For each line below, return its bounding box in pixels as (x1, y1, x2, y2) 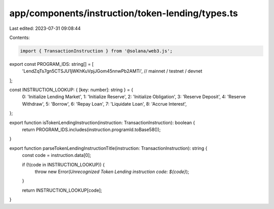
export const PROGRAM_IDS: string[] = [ (9, 61, 94, 67)
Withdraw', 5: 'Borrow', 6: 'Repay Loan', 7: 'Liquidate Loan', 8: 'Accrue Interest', (22, 101, 187, 107)
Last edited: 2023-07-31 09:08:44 (9, 25, 81, 31)
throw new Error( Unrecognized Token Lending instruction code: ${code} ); (35, 169, 190, 175)
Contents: (9, 34, 30, 40)
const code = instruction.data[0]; (22, 152, 91, 158)
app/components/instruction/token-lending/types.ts (9, 8, 238, 19)
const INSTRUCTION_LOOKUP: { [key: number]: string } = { (9, 87, 133, 93)
